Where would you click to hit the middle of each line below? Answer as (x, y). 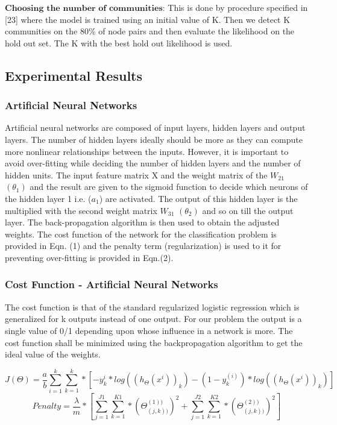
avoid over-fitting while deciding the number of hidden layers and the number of (153, 163)
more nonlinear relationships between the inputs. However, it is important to (147, 151)
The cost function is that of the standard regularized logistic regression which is (152, 307)
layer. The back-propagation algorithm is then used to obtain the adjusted (142, 222)
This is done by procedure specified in (238, 7)
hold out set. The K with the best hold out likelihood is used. (119, 42)
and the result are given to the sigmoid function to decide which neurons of (169, 187)
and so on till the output (248, 210)
